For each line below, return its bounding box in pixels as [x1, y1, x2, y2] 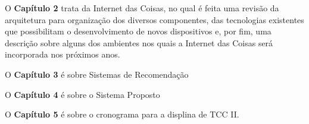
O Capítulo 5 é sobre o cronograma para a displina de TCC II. [5, 108, 239, 120]
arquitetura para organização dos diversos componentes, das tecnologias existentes [5, 13, 304, 26]
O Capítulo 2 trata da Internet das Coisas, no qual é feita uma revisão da [5, 2, 279, 14]
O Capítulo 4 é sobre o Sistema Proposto [5, 88, 160, 100]
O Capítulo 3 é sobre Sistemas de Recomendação [5, 68, 189, 80]
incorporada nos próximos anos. [5, 48, 120, 61]
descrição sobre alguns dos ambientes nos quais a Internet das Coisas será [5, 36, 273, 49]
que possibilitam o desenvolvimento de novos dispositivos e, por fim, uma [5, 25, 271, 37]
